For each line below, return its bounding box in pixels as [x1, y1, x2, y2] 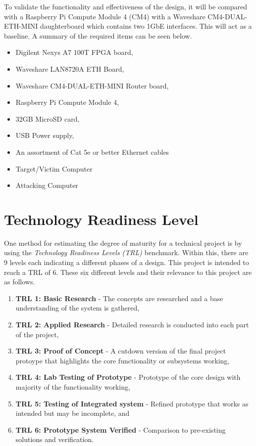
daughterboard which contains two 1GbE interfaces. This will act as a [40, 21, 252, 31]
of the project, [15, 329, 59, 339]
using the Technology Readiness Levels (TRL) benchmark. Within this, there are [4, 247, 249, 258]
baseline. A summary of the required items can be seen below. [4, 30, 192, 41]
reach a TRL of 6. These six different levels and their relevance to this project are [4, 267, 252, 277]
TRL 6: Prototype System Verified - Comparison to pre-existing [15, 424, 226, 435]
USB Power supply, [15, 130, 74, 140]
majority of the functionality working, [15, 381, 130, 392]
